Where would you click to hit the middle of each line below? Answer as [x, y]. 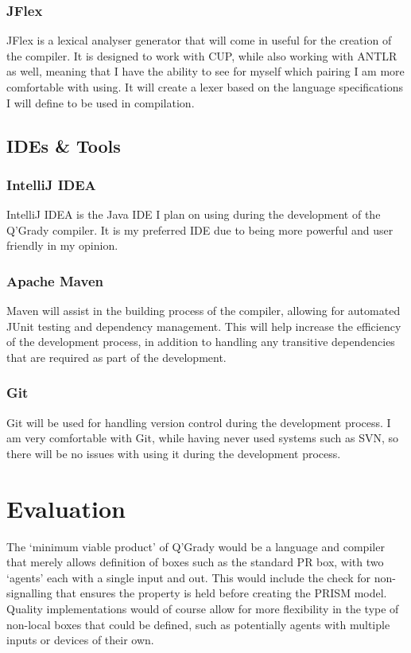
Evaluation [66, 508]
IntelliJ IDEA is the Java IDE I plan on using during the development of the [194, 214]
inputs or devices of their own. [80, 640]
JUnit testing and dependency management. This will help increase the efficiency [204, 326]
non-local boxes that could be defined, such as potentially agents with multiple [198, 624]
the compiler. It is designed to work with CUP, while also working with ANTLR [202, 55]
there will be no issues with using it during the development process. [174, 453]
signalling [29, 593]
